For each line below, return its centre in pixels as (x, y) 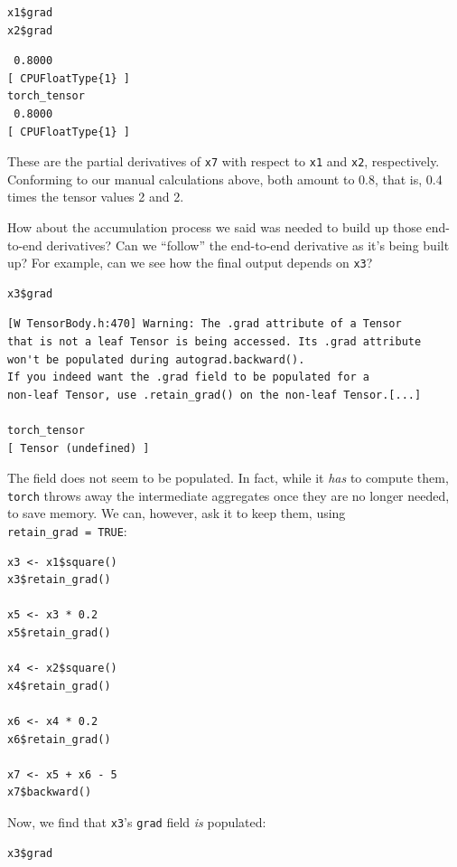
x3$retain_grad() (59, 580)
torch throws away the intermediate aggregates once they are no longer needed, (228, 495)
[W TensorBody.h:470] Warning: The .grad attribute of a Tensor (205, 324)
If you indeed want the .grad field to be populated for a (188, 377)
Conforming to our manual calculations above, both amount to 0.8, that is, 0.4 (225, 179)
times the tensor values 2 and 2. (96, 197)
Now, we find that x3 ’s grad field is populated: (137, 822)
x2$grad (30, 30)
